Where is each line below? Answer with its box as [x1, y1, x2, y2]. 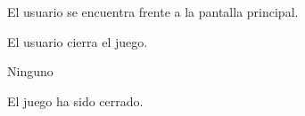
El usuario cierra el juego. [7, 32, 148, 50]
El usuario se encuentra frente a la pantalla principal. [7, 3, 299, 20]
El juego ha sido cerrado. [7, 91, 144, 110]
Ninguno [7, 62, 54, 81]
